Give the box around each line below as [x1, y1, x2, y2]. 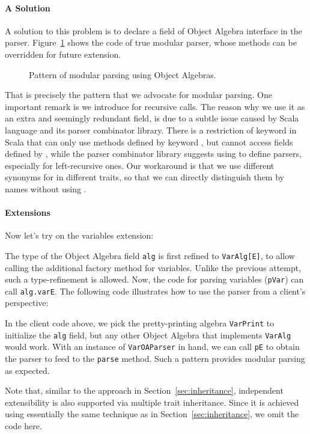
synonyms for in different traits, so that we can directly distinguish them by [5, 171, 284, 183]
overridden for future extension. [5, 47, 121, 60]
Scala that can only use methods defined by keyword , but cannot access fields [5, 135, 293, 148]
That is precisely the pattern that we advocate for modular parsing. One [5, 88, 272, 101]
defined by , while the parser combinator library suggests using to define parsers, [5, 147, 302, 160]
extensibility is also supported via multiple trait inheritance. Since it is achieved [5, 396, 299, 408]
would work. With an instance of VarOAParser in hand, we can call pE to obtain [5, 340, 300, 353]
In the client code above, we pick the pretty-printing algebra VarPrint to [5, 317, 275, 329]
